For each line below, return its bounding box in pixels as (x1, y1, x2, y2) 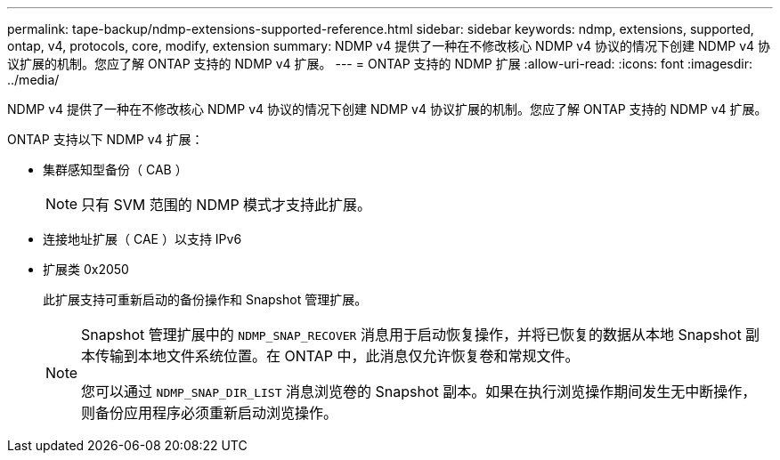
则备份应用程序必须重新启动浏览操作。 (81, 404, 338, 422)
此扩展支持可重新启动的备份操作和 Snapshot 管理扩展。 (43, 292, 368, 307)
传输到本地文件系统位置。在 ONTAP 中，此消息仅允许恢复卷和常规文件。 (95, 347, 580, 365)
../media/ (7, 72, 60, 87)
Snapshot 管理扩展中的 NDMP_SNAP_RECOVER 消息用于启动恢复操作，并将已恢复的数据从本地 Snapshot (81, 326, 742, 343)
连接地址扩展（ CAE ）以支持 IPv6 (43, 231, 242, 246)
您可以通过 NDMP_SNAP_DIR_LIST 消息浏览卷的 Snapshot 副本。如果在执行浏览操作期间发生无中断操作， (81, 383, 757, 400)
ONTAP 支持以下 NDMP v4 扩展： (7, 132, 204, 147)
